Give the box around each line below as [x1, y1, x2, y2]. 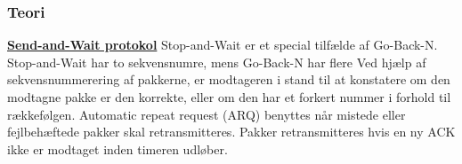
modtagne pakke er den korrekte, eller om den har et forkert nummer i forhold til [7, 88, 451, 105]
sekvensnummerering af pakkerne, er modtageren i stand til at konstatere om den [7, 70, 450, 89]
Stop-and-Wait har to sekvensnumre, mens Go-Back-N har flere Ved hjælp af [7, 52, 426, 71]
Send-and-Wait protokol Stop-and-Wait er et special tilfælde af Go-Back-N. [7, 35, 438, 54]
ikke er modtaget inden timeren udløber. [7, 139, 228, 158]
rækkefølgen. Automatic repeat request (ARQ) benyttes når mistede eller [7, 105, 406, 123]
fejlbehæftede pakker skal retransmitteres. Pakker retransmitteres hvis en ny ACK [7, 122, 456, 141]
